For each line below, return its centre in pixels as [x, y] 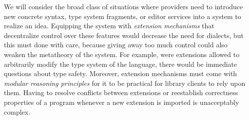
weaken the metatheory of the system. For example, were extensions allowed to [122, 54]
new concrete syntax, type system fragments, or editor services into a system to [123, 16]
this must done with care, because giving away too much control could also [116, 45]
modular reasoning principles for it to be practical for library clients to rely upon [125, 83]
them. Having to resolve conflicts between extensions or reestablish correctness [121, 92]
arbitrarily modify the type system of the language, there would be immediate [121, 64]
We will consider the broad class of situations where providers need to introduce [124, 6]
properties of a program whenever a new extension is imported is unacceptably [122, 102]
